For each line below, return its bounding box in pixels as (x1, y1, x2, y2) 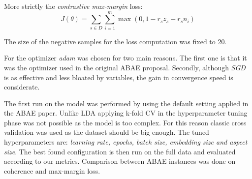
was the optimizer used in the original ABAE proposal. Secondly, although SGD (4, 62, 246, 72)
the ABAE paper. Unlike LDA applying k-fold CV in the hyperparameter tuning (4, 108, 248, 118)
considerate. (4, 82, 40, 92)
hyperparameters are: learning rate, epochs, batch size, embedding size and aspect (4, 137, 248, 147)
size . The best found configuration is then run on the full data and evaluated (4, 146, 236, 156)
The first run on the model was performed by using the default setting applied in (4, 98, 249, 108)
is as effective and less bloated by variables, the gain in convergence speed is (4, 72, 233, 82)
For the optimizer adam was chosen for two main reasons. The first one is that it (4, 53, 247, 63)
